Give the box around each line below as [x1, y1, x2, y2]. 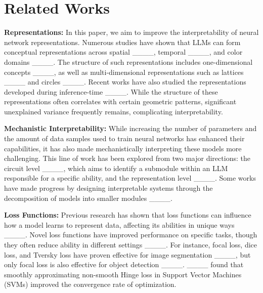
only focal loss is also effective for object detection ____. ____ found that [4, 259, 244, 270]
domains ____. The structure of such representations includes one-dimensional [4, 56, 253, 67]
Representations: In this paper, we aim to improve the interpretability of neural [4, 27, 259, 37]
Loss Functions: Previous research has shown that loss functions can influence [4, 210, 251, 220]
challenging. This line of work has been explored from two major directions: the [4, 153, 250, 163]
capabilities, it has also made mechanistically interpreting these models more [4, 143, 242, 153]
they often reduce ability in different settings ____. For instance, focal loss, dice [4, 239, 257, 249]
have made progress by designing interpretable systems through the [4, 183, 213, 193]
